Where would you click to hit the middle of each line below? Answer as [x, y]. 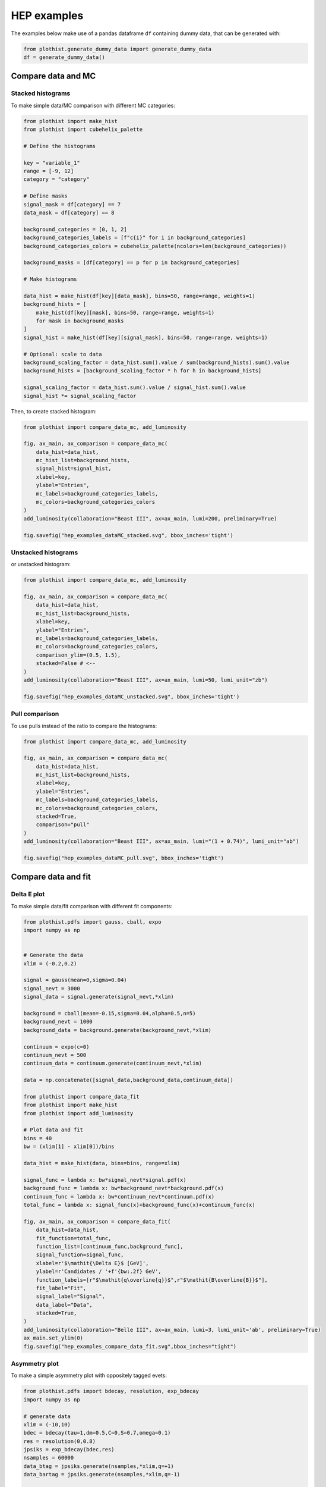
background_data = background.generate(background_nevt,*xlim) [118, 1030]
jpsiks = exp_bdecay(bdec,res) [69, 1450]
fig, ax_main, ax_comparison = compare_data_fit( [97, 1221]
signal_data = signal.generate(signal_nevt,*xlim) [99, 997]
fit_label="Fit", [61, 1288]
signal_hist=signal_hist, [74, 469]
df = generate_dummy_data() [64, 57]
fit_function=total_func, [74, 1238]
